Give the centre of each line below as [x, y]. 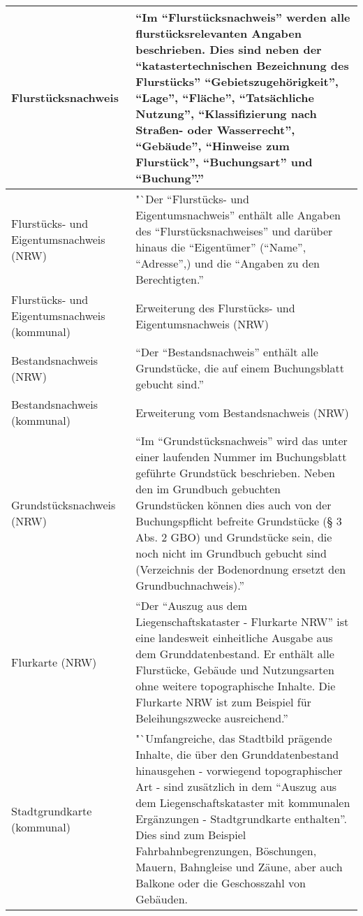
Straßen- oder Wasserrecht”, [215, 130]
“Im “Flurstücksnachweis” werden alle [243, 17]
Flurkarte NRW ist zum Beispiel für [223, 702]
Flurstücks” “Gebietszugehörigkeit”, [237, 81]
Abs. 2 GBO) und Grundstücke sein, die [234, 537]
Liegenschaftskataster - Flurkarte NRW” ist [242, 621]
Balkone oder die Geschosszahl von [221, 883]
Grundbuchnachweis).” [190, 585]
